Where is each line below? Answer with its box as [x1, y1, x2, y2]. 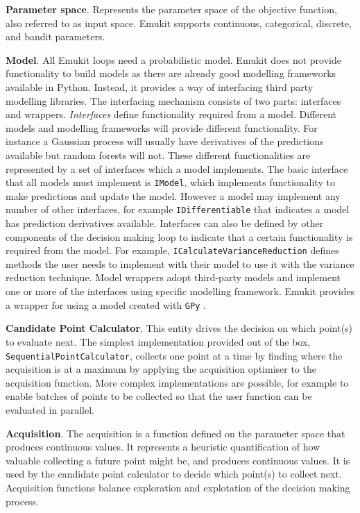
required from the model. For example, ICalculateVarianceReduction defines [6, 243, 339, 258]
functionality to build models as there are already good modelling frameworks [6, 66, 336, 81]
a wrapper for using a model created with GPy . [6, 297, 206, 312]
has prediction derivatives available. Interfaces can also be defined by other [6, 216, 324, 230]
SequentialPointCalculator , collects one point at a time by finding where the [6, 348, 343, 362]
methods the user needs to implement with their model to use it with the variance [6, 256, 354, 271]
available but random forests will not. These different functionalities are [6, 147, 311, 162]
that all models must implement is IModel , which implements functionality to [6, 175, 335, 190]
